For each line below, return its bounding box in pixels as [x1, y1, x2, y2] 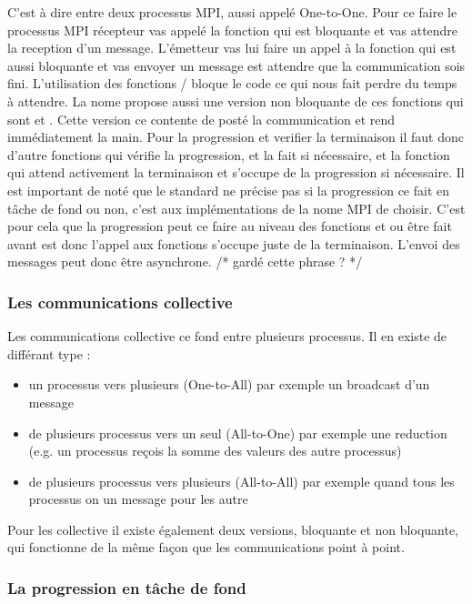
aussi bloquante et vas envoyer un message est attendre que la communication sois [7, 55, 466, 75]
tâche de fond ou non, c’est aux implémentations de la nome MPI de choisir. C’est [7, 198, 466, 217]
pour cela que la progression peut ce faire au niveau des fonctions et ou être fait [7, 216, 452, 236]
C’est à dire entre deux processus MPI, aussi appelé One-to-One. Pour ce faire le [7, 3, 457, 21]
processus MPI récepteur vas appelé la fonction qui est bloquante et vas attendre [7, 20, 458, 39]
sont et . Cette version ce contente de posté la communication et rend [7, 109, 396, 128]
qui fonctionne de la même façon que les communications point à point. [7, 538, 405, 557]
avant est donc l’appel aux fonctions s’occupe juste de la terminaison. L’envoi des [7, 234, 460, 253]
